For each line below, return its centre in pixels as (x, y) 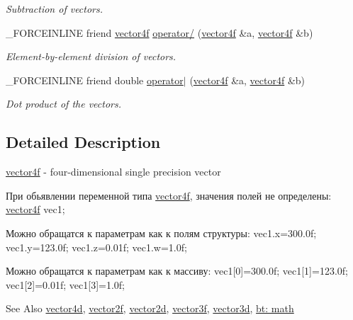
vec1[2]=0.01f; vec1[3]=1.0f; (66, 284)
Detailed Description (83, 142)
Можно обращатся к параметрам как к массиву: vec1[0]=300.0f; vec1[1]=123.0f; (177, 271)
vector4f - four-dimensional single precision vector (113, 172)
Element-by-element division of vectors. (91, 56)
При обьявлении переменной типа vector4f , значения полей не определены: (169, 195)
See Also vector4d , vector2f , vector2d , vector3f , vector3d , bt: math (150, 308)
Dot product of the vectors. (64, 104)
